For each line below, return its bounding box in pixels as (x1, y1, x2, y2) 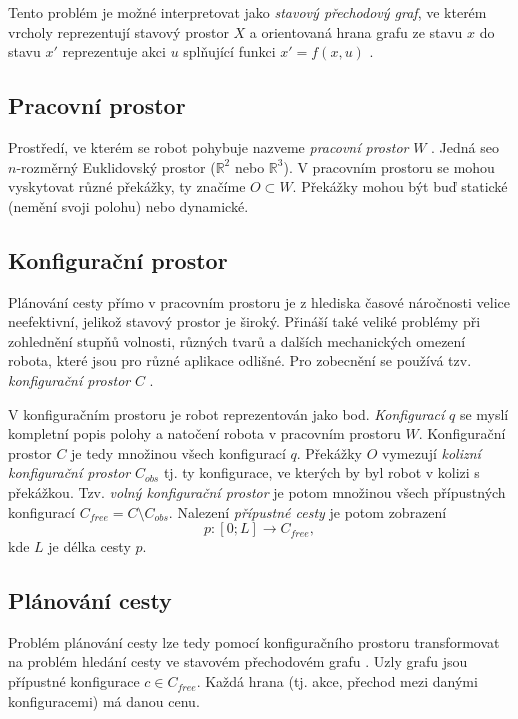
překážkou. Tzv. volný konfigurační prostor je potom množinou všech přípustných (8, 481, 506, 502)
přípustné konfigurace (8, 671, 140, 692)
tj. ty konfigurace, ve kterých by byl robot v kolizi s (163, 462, 480, 483)
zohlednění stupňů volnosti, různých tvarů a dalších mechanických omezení (8, 330, 466, 351)
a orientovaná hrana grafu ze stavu (249, 21, 463, 42)
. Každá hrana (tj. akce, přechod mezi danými (196, 671, 478, 692)
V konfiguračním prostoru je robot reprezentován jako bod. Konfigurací (8, 403, 445, 424)
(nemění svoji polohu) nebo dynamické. (8, 195, 249, 216)
